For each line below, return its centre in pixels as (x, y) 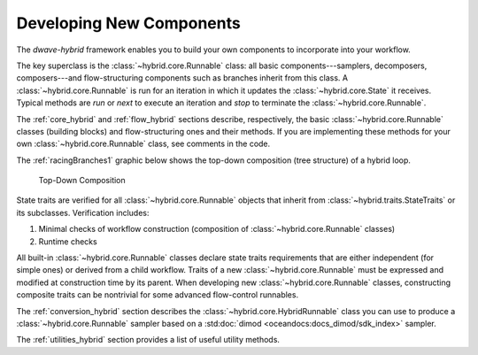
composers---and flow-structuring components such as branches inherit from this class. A (182, 78)
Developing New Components (128, 23)
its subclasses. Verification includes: (83, 212)
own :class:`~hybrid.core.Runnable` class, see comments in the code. (143, 144)
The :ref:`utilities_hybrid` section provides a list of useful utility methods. (148, 340)
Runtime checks (68, 241)
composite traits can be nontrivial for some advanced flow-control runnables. (158, 295)
